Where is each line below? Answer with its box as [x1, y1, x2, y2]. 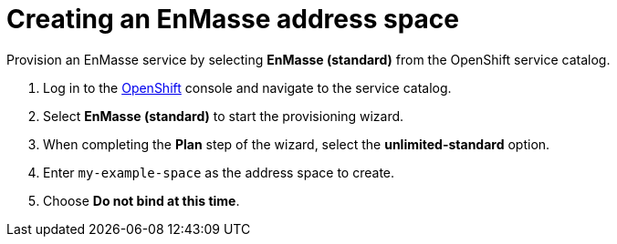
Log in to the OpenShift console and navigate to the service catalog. [43, 79, 452, 96]
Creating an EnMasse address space [6, 4, 459, 35]
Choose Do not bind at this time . [43, 192, 240, 208]
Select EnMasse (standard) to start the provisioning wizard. [43, 107, 404, 124]
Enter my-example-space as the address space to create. [43, 164, 395, 180]
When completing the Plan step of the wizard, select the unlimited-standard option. [43, 136, 550, 152]
